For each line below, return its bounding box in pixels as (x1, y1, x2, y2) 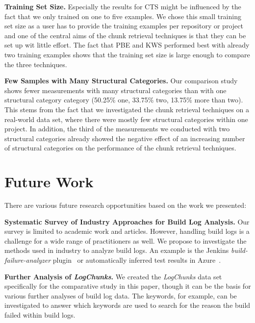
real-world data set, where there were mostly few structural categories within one (4, 114, 248, 124)
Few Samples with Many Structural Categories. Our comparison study (4, 75, 238, 86)
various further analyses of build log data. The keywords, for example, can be (4, 290, 237, 300)
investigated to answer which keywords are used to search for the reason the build (4, 300, 251, 310)
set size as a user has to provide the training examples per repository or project (4, 21, 243, 31)
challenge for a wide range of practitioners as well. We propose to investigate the (4, 235, 247, 246)
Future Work (4, 172, 94, 192)
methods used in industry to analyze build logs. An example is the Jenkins (4, 245, 229, 255)
